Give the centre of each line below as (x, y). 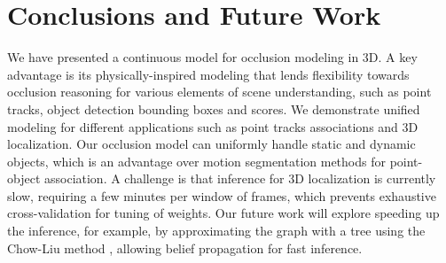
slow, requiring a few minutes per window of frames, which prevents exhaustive (222, 195)
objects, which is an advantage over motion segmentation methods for (196, 161)
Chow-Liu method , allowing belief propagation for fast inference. (185, 248)
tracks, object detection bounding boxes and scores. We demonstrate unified (214, 108)
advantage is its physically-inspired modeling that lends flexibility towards (208, 74)
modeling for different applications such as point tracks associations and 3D (213, 126)
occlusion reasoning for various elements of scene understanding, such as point (219, 92)
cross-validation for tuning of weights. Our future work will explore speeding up (223, 213)
